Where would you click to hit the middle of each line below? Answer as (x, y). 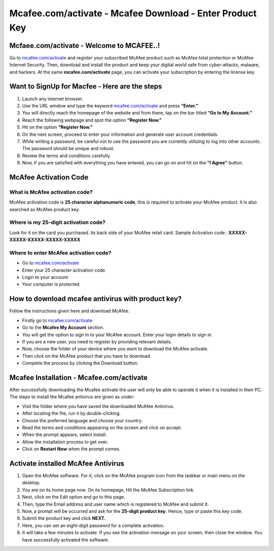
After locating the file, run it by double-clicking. (72, 413)
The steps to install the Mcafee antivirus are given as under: (72, 397)
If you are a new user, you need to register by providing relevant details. (97, 341)
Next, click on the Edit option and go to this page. (74, 497)
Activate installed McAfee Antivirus (67, 463)
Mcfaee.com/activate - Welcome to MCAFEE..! (84, 46)
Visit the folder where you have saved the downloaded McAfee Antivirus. (98, 406)
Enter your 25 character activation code (64, 270)
